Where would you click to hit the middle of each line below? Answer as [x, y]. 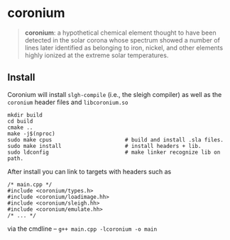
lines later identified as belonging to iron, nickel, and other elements [124, 47]
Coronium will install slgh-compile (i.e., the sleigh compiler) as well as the [115, 94]
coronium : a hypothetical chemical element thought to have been [120, 33]
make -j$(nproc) [31, 133]
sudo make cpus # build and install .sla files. [115, 139]
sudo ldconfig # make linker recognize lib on [114, 152]
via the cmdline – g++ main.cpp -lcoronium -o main [82, 229]
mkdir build [25, 115]
